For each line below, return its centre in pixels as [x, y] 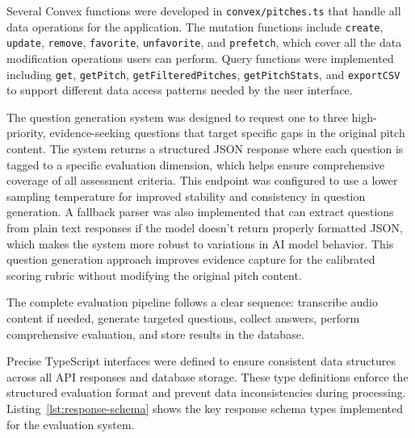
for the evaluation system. [71, 424]
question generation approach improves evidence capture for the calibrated [191, 259]
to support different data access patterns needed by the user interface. [180, 90]
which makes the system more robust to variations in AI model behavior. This [200, 243]
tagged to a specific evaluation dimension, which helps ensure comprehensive [196, 164]
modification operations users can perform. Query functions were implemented [200, 58]
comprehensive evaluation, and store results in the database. [155, 334]
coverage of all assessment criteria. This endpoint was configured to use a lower [202, 180]
